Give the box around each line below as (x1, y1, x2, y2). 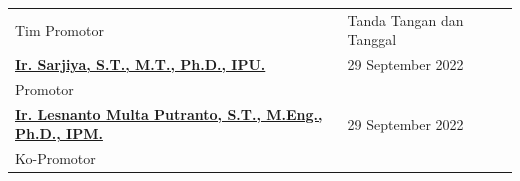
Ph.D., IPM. (15, 123, 103, 144)
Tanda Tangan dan (347, 9, 464, 30)
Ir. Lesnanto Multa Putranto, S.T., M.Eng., (15, 103, 323, 124)
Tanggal (347, 29, 397, 50)
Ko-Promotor (15, 148, 96, 169)
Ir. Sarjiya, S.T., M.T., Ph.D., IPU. (15, 54, 266, 75)
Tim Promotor (15, 19, 104, 40)
